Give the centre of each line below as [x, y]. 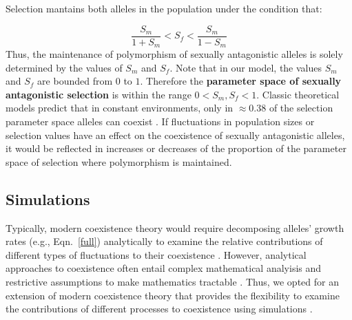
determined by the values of [64, 67]
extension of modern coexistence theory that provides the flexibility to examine [173, 295]
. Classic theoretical [298, 94]
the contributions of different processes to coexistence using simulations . [159, 309]
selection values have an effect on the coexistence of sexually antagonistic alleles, [175, 135]
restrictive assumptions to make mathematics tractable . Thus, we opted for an [172, 282]
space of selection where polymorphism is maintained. [119, 161]
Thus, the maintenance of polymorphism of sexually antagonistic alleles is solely [174, 54]
